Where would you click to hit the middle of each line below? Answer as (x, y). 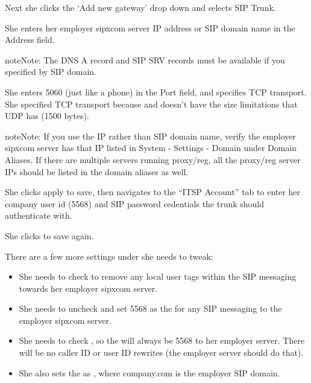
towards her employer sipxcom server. (88, 288)
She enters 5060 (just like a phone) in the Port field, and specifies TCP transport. (156, 92)
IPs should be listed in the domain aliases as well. (97, 171)
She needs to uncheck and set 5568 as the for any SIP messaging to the (150, 308)
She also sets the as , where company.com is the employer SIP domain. (149, 372)
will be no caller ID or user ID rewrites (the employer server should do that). (161, 352)
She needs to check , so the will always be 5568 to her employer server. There (162, 340)
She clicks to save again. (49, 235)
